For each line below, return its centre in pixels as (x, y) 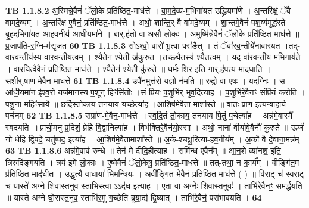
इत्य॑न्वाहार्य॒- (272, 103)
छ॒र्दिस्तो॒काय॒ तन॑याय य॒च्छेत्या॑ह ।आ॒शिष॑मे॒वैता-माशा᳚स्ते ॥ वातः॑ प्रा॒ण (157, 103)
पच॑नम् (15, 115)
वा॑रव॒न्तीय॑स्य (24, 57)
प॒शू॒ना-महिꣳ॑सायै (28, 103)
